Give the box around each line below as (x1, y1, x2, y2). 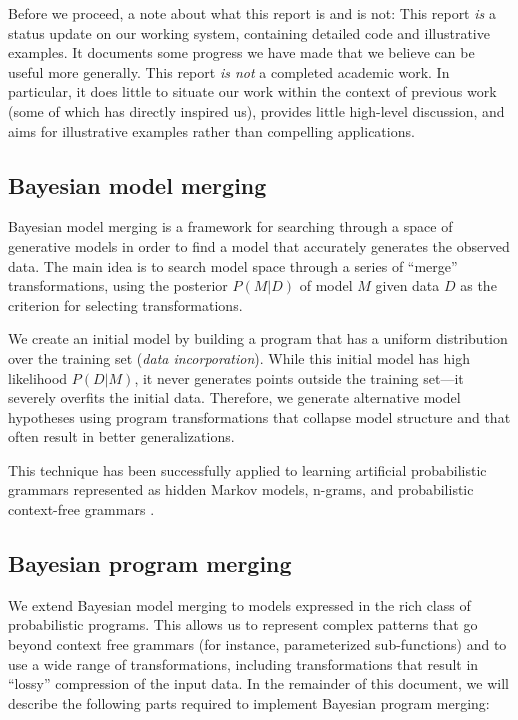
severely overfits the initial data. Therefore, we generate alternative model (8, 387, 461, 408)
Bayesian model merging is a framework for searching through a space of (8, 216, 453, 237)
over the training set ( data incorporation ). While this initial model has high (8, 347, 470, 368)
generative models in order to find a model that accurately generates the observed (8, 235, 510, 256)
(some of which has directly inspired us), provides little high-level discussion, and (8, 100, 505, 121)
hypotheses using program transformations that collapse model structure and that (8, 406, 511, 427)
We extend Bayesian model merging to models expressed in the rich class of (8, 594, 471, 615)
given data (375, 275, 440, 296)
